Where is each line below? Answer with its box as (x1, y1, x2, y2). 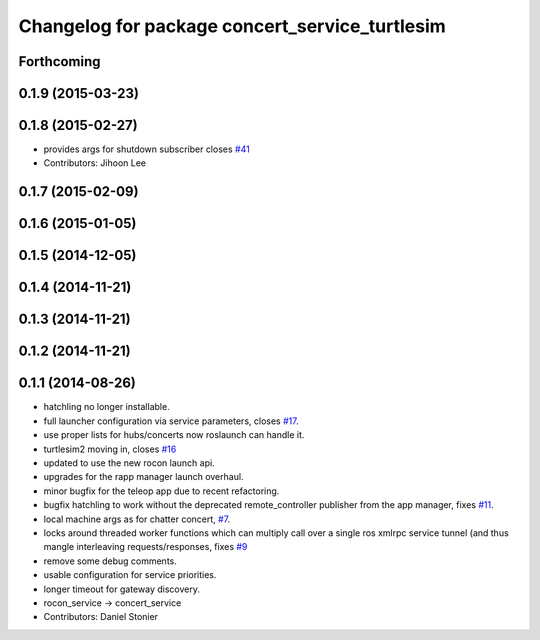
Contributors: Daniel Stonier (43, 611, 159, 623)
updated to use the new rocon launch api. (43, 457, 215, 469)
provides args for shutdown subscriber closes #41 (43, 143, 250, 155)
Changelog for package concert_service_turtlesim (18, 15, 447, 37)
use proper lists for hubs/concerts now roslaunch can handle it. (43, 429, 305, 441)
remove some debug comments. (43, 555, 177, 567)
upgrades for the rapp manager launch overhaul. (43, 471, 244, 483)
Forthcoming (18, 53, 101, 70)
